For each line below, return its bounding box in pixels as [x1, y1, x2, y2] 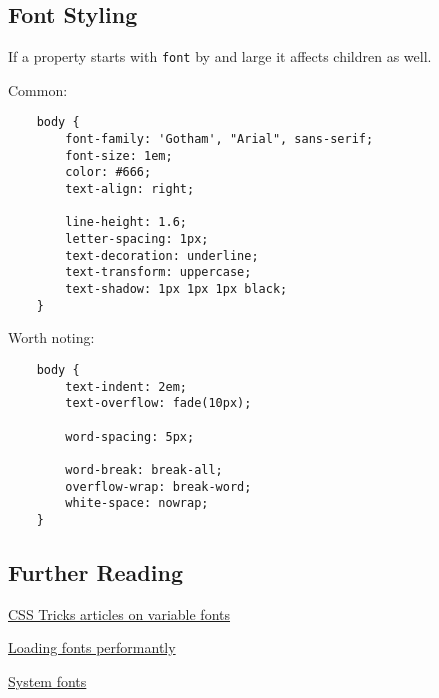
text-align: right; [65, 182, 195, 197]
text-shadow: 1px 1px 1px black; [65, 282, 288, 297]
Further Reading [8, 556, 183, 587]
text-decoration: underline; [65, 248, 259, 263]
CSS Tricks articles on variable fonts [8, 603, 231, 624]
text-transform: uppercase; [65, 265, 252, 280]
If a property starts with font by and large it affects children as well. [8, 46, 432, 67]
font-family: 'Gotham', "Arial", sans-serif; [65, 132, 374, 147]
